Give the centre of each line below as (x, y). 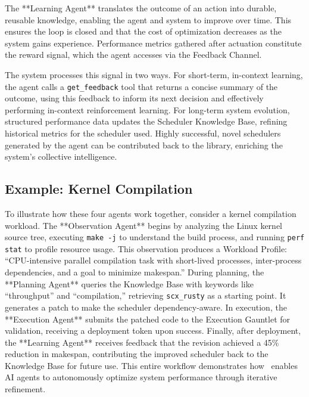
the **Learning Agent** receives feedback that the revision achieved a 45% (142, 342)
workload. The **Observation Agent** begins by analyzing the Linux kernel (143, 225)
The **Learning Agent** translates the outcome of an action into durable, (141, 8)
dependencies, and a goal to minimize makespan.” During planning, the (135, 272)
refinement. (25, 389)
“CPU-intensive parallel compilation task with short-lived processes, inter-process (153, 260)
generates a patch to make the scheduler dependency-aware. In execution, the (146, 307)
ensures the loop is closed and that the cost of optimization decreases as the (143, 31)
